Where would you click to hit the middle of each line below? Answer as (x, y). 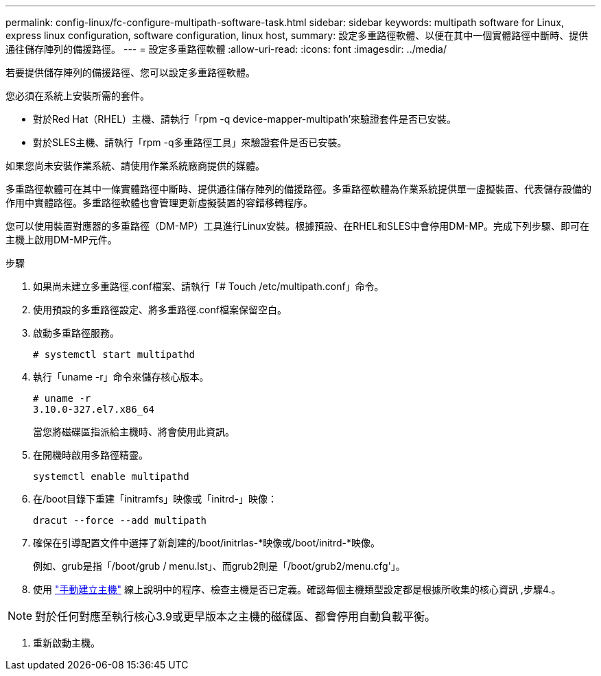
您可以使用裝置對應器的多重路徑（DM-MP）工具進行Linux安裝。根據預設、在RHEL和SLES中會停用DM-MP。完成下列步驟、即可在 (298, 226)
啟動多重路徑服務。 (76, 333)
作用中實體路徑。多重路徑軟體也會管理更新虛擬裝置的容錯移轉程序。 (159, 203)
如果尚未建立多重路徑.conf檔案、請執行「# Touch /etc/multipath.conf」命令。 (209, 286)
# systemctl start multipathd (114, 354)
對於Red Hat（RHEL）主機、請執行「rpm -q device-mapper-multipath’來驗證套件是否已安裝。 (245, 119)
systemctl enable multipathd (111, 476)
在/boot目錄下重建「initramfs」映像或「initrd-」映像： (155, 499)
